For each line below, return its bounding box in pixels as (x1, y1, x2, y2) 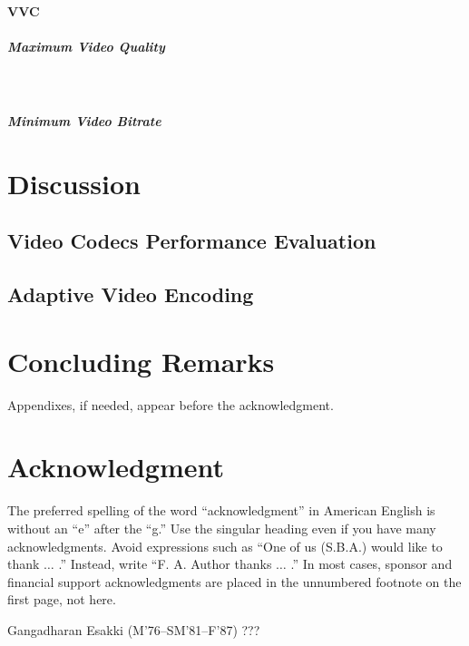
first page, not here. (7, 590, 116, 609)
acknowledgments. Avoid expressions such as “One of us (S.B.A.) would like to (7, 536, 443, 555)
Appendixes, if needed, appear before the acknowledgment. (7, 395, 334, 414)
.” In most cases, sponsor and (290, 554, 453, 573)
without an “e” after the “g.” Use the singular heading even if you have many (7, 518, 436, 537)
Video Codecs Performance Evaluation (7, 227, 376, 255)
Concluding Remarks (7, 342, 275, 379)
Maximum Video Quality (7, 36, 165, 55)
